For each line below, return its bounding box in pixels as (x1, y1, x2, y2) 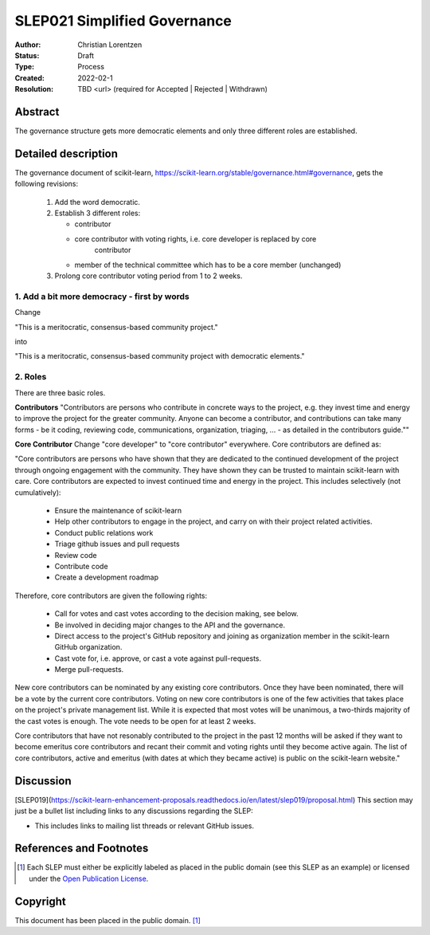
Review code (54, 550, 97, 560)
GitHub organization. (54, 642, 123, 652)
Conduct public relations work (54, 528, 154, 537)
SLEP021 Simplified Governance (14, 12, 233, 29)
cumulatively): (14, 487, 61, 497)
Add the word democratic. (54, 197, 141, 206)
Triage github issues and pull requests (54, 539, 180, 549)
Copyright (14, 894, 67, 908)
